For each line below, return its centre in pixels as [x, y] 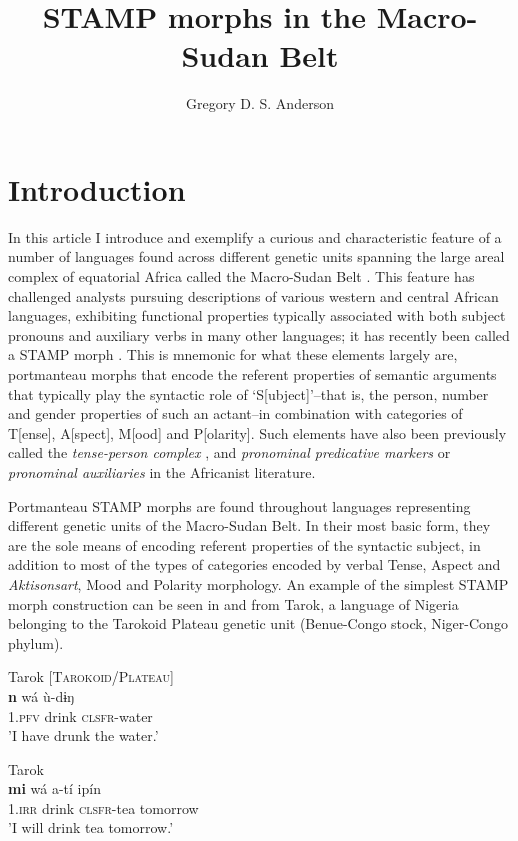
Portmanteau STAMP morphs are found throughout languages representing [239, 505]
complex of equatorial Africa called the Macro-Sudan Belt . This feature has [241, 276]
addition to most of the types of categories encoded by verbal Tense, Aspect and [254, 564]
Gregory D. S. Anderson [260, 103]
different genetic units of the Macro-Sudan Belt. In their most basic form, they [249, 525]
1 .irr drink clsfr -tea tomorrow [103, 807]
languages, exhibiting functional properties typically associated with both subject [257, 315]
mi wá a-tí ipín [54, 788]
